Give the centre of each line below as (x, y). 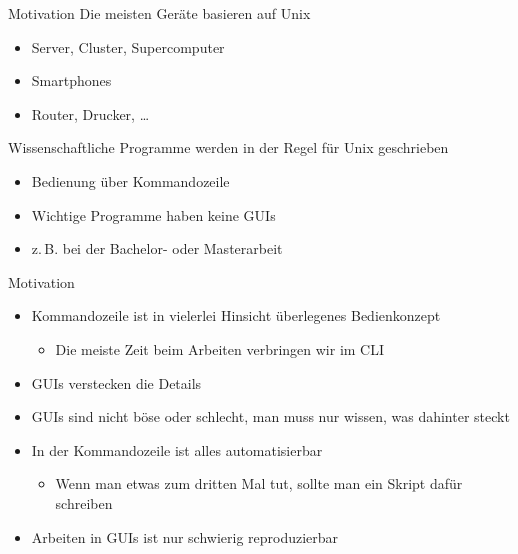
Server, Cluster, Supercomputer (128, 46)
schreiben (84, 502)
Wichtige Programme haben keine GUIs (153, 214)
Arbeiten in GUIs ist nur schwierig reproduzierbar (185, 536)
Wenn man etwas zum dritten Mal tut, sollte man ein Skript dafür (259, 483)
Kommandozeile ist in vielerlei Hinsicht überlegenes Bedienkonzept (236, 315)
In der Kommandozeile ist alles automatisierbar (177, 449)
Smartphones (71, 80)
